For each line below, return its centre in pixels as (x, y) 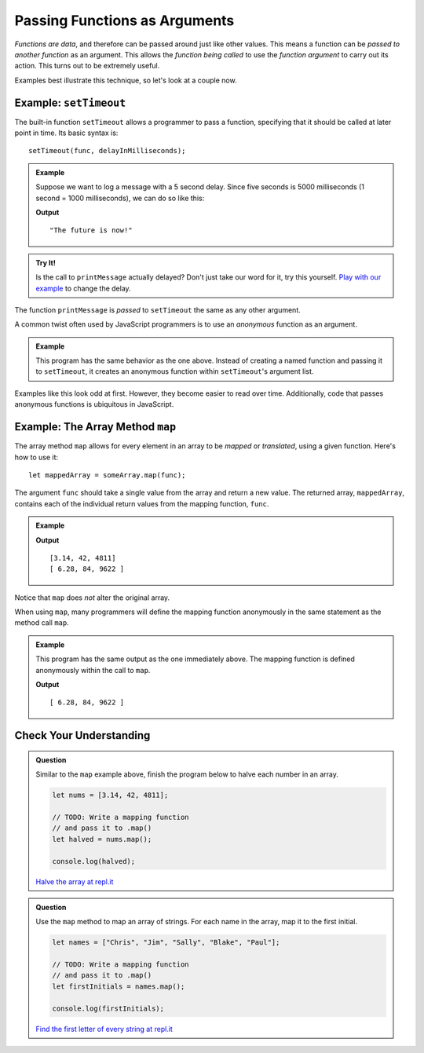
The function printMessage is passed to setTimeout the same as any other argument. (158, 309)
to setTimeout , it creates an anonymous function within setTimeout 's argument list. (175, 371)
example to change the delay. (83, 288)
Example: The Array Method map (95, 427)
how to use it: (37, 457)
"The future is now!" (91, 230)
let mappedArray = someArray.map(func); (107, 475)
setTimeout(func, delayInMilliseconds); (107, 151)
